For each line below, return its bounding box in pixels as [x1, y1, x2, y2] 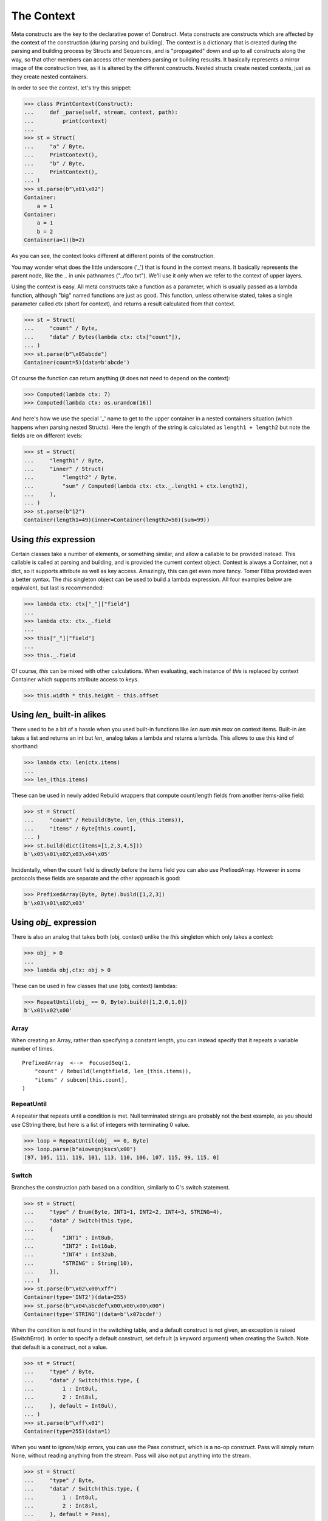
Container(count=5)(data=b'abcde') [24, 359, 130, 366]
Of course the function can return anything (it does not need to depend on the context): [11, 374, 231, 381]
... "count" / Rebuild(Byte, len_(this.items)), [24, 816, 185, 824]
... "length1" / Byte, [24, 457, 104, 464]
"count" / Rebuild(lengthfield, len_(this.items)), [34, 1068, 192, 1075]
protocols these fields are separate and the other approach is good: [11, 875, 180, 882]
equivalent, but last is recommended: [11, 584, 104, 591]
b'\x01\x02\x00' [24, 1007, 73, 1014]
